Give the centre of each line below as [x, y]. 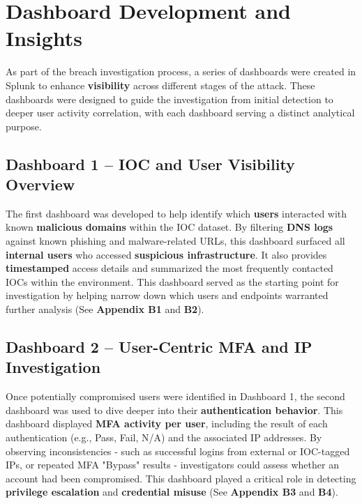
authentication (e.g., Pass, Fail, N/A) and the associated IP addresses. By [164, 437]
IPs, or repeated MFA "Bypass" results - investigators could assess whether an [172, 465]
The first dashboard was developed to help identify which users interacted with [176, 213]
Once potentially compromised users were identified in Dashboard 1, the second [175, 396]
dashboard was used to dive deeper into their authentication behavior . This [174, 410]
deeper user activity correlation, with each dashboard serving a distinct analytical [180, 113]
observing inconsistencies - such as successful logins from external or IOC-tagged [178, 451]
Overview [40, 184]
